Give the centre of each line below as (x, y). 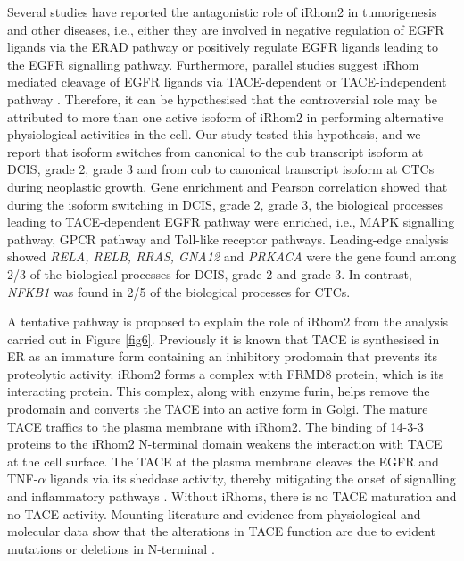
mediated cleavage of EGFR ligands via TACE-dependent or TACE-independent (227, 82)
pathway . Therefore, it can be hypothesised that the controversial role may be (222, 99)
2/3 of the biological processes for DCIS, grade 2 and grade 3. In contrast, (210, 273)
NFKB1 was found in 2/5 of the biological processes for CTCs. (179, 291)
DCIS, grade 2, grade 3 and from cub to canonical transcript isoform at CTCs (221, 169)
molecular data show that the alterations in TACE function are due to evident (221, 531)
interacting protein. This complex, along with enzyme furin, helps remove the (219, 391)
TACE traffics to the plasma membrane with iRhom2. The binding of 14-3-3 (215, 426)
